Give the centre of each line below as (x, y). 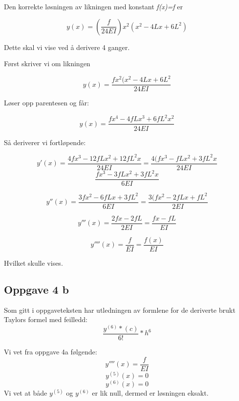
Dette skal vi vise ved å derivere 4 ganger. (67, 47)
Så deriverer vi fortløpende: (45, 142)
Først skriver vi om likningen (47, 63)
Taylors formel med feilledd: (46, 319)
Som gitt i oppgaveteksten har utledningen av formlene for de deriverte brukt (120, 310)
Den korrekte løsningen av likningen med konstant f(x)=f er (93, 6)
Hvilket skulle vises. (33, 263)
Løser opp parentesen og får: (46, 103)
